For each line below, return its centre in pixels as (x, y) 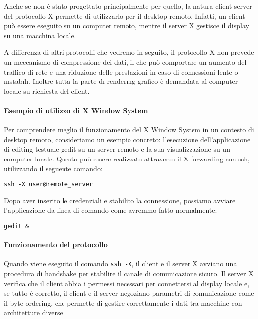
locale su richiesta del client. (47, 91)
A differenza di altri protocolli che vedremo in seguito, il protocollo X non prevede (129, 52)
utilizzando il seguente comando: (53, 168)
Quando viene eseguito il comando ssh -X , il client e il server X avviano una (121, 264)
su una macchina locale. (40, 35)
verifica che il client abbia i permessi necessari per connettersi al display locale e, (127, 283)
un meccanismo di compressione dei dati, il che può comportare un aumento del (125, 61)
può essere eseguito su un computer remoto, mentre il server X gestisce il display (127, 26)
